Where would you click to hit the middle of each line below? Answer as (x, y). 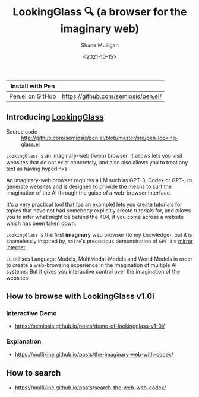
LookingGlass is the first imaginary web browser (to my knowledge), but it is (99, 234)
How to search (34, 373)
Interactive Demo (31, 313)
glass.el (31, 144)
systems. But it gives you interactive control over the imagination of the (93, 271)
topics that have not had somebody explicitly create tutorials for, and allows (99, 210)
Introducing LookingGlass (55, 117)
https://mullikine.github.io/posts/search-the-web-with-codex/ (90, 388)
